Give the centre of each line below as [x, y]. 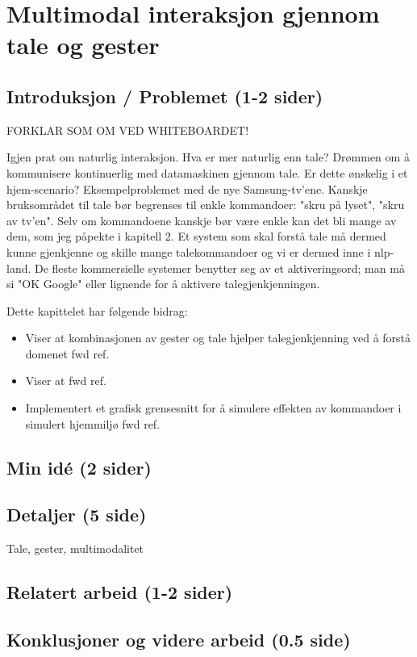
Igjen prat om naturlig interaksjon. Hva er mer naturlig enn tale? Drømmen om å [208, 157]
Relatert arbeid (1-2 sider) [120, 592]
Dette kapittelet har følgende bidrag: [97, 310]
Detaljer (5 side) [77, 515]
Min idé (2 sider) [79, 467]
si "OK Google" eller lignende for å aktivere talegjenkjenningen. [163, 284]
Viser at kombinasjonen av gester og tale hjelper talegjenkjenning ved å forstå [218, 338]
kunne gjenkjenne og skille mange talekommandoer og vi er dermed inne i [189, 251]
